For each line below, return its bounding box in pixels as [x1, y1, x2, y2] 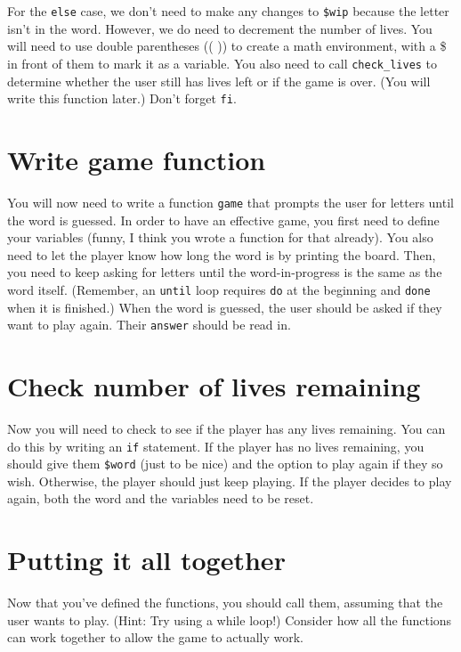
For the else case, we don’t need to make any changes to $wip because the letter [7, 2, 449, 20]
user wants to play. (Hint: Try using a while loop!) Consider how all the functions [7, 610, 452, 629]
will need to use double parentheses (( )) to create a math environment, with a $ [7, 37, 447, 55]
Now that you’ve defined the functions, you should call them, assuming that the [7, 593, 443, 612]
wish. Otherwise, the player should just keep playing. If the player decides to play [7, 471, 452, 490]
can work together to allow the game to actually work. [7, 628, 303, 647]
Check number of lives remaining [7, 368, 421, 403]
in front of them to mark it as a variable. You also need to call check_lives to [7, 53, 438, 72]
